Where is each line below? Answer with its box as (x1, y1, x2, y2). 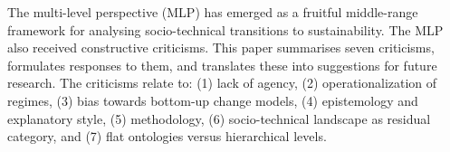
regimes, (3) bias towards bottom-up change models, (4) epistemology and (7, 90, 418, 109)
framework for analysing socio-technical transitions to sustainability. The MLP (7, 20, 444, 39)
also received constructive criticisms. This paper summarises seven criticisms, (7, 38, 435, 57)
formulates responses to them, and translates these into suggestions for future (7, 55, 437, 74)
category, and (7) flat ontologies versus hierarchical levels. (7, 127, 327, 146)
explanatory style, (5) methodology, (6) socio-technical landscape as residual (7, 109, 431, 128)
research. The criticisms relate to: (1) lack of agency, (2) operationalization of (7, 73, 437, 92)
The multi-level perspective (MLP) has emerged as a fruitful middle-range (7, 3, 418, 21)
